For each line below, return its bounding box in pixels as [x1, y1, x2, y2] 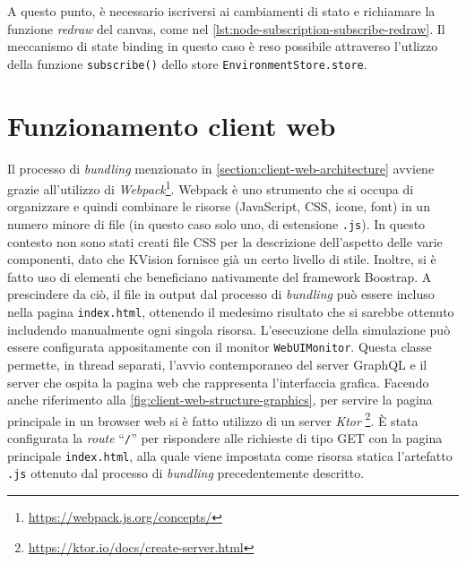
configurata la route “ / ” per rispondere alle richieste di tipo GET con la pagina [7, 428, 443, 447]
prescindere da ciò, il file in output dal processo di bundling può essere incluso [7, 285, 435, 303]
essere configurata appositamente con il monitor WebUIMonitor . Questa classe [7, 337, 432, 356]
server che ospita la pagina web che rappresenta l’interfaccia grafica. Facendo [7, 372, 429, 391]
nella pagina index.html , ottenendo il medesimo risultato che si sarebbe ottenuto [7, 303, 454, 321]
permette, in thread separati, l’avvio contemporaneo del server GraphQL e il [7, 354, 427, 373]
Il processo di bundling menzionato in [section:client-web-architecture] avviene [7, 158, 435, 177]
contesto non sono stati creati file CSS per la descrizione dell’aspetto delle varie [7, 232, 443, 251]
